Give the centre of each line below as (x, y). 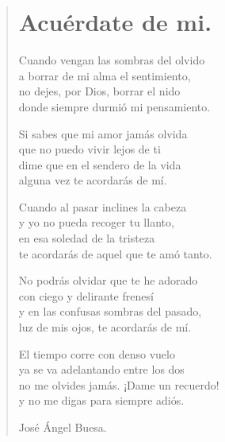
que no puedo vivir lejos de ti (90, 149)
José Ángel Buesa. (63, 427)
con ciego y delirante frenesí (86, 295)
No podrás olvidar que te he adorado (108, 280)
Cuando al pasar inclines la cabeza (103, 206)
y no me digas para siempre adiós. (101, 400)
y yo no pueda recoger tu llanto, (96, 222)
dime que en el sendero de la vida (100, 164)
